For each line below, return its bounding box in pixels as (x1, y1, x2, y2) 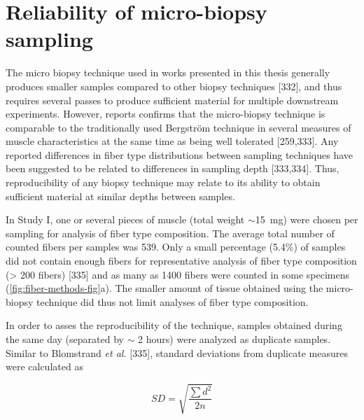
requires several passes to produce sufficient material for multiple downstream (6, 92, 339, 107)
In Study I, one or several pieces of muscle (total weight (6, 212, 245, 227)
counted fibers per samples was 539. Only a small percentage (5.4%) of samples (6, 239, 346, 254)
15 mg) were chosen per (255, 212, 358, 227)
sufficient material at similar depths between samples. (6, 188, 235, 203)
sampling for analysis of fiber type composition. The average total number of (6, 225, 335, 240)
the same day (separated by (6, 332, 124, 346)
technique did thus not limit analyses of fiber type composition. (36, 294, 309, 309)
